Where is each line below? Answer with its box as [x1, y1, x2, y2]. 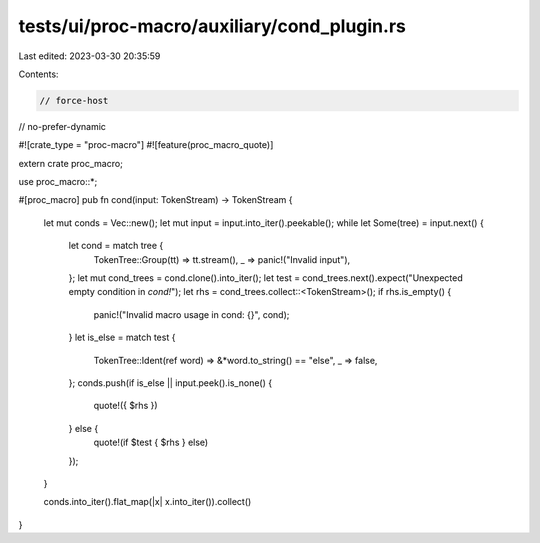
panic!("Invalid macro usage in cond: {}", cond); [93, 308, 290, 320]
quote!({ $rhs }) [93, 400, 159, 412]
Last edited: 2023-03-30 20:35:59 [18, 50, 161, 62]
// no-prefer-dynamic [18, 120, 107, 132]
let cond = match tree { [68, 240, 164, 252]
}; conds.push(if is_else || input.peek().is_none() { [68, 376, 273, 389]
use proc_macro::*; [18, 176, 98, 188]
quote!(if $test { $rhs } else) [93, 436, 209, 449]
